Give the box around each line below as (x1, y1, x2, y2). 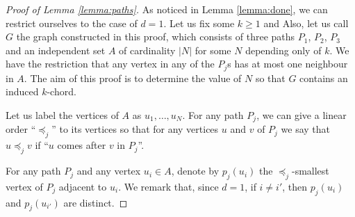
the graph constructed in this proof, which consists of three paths (16, 29, 295, 44)
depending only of (245, 42, 322, 57)
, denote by (171, 163, 220, 178)
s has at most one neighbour (227, 56, 348, 71)
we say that (281, 122, 331, 136)
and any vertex (76, 163, 141, 178)
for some (195, 42, 231, 57)
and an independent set (6, 42, 106, 57)
